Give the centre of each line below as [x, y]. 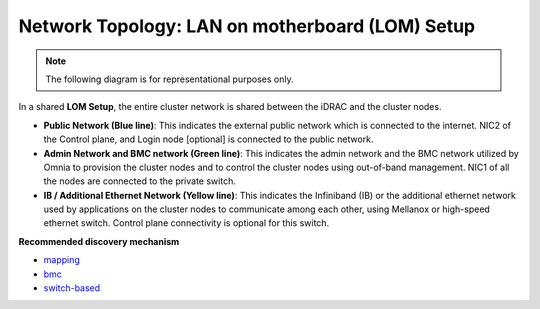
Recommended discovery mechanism [99, 241]
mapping [61, 260]
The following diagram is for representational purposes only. [169, 79]
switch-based [72, 288]
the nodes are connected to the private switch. [140, 181]
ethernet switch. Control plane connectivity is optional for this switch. [186, 223]
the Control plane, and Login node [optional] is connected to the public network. [208, 139]
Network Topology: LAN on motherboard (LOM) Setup [247, 26]
